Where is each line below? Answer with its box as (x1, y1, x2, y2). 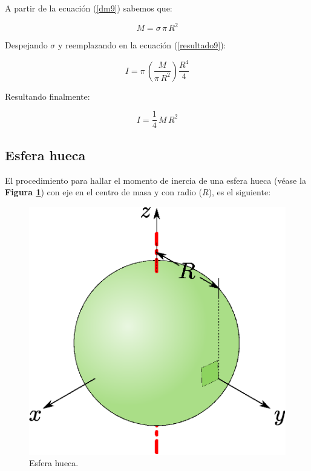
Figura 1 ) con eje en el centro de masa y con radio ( (5, 186, 202, 198)
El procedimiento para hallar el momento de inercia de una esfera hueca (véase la (5, 174, 306, 186)
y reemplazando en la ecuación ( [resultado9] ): (58, 39, 226, 51)
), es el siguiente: (208, 186, 271, 198)
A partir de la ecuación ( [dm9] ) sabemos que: (5, 2, 172, 14)
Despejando (5, 39, 48, 51)
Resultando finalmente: (5, 89, 90, 102)
